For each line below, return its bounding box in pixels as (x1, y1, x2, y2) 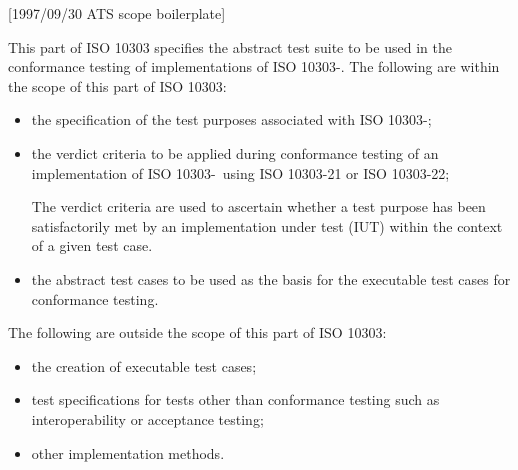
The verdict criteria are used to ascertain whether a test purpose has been (31, 196, 486, 217)
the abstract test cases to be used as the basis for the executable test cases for (31, 268, 511, 289)
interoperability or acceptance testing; (31, 408, 264, 429)
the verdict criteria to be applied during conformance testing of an (31, 142, 439, 163)
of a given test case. (31, 235, 153, 256)
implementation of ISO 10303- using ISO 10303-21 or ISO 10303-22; (31, 162, 450, 183)
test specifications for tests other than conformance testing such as (31, 389, 440, 410)
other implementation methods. (31, 442, 225, 463)
